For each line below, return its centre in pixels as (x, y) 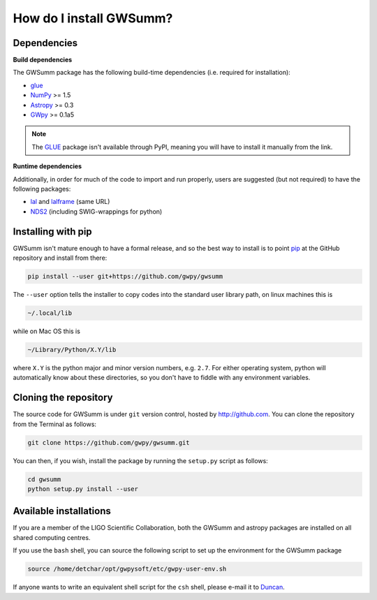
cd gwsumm (44, 479)
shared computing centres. (52, 537)
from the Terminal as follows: (55, 424)
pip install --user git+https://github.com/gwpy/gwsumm (125, 277)
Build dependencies (43, 60)
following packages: (42, 189)
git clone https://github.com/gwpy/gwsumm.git (109, 442)
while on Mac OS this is (46, 331)
